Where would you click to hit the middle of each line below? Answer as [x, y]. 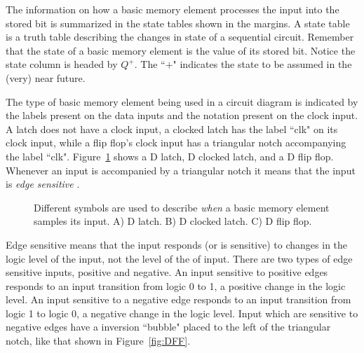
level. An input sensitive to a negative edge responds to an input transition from [178, 299]
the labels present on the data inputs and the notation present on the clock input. [182, 115]
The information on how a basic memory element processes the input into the [173, 9]
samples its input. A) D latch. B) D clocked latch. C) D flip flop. [173, 221]
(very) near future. [46, 77]
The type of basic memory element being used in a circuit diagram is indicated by [182, 101]
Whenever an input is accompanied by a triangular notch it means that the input [181, 170]
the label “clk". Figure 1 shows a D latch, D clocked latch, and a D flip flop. [170, 156]
